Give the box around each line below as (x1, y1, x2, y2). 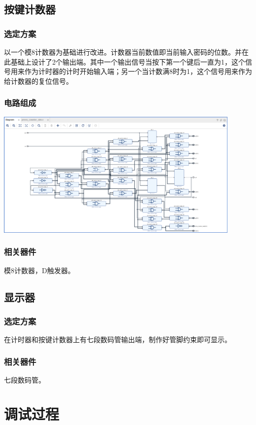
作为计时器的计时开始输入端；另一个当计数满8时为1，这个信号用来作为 (24, 66, 252, 76)
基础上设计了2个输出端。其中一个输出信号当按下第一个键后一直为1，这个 (10, 56, 245, 67)
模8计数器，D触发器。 (4, 265, 75, 275)
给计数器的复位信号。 (4, 75, 73, 86)
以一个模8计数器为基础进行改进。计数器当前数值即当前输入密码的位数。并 (4, 47, 242, 57)
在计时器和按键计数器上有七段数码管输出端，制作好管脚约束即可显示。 (4, 334, 231, 345)
